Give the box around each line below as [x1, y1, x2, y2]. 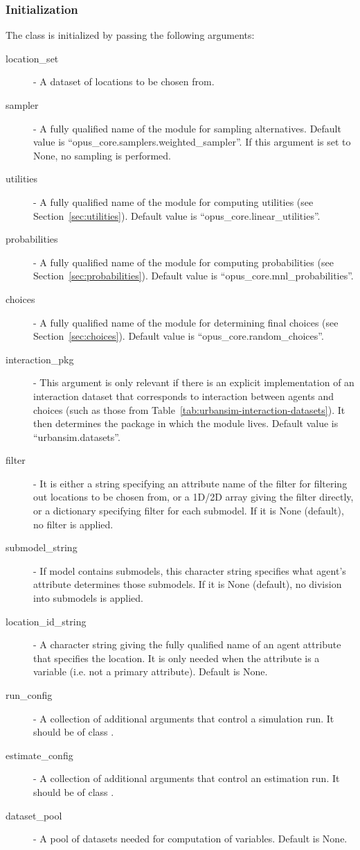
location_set [6, 51, 59, 65]
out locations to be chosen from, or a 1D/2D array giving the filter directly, [33, 489, 354, 504]
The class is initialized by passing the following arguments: [6, 28, 255, 42]
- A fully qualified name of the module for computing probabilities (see [33, 254, 334, 269]
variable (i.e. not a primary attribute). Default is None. [33, 664, 268, 679]
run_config [6, 688, 53, 702]
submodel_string [6, 540, 78, 555]
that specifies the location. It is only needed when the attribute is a [33, 650, 320, 665]
